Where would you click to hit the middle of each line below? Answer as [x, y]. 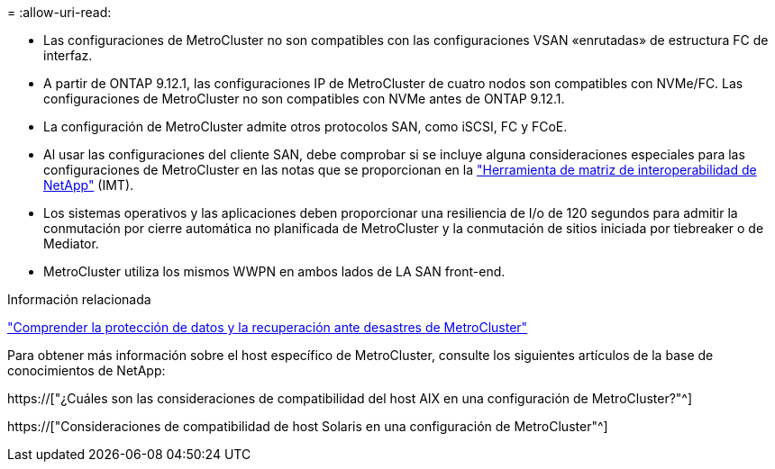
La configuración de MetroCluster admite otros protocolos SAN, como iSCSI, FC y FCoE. [305, 126]
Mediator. [71, 244]
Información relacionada [79, 299]
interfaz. [68, 55]
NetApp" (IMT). [89, 185]
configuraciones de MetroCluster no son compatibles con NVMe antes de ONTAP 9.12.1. [304, 99]
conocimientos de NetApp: [87, 370]
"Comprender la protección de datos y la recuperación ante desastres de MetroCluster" [268, 327]
